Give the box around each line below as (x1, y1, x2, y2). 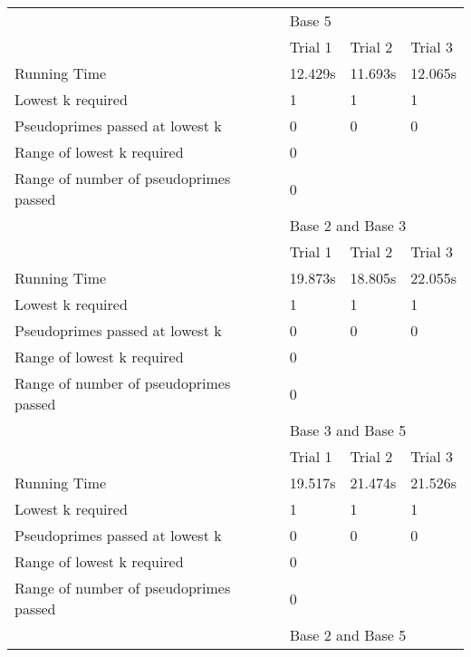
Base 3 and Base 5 (289, 420, 407, 440)
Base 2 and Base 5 (289, 624, 407, 645)
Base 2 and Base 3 (289, 215, 407, 236)
